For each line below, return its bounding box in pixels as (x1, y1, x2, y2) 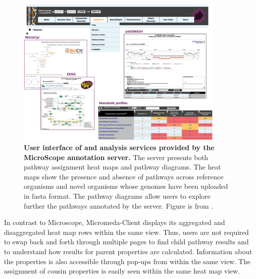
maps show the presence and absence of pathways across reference (24, 171, 224, 181)
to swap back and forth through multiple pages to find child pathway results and (4, 236, 249, 247)
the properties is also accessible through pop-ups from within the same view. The (4, 256, 251, 266)
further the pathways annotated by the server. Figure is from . (24, 200, 213, 211)
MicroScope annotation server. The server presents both (24, 152, 208, 162)
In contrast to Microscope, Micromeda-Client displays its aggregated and (4, 217, 225, 227)
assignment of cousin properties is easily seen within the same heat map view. (4, 266, 240, 276)
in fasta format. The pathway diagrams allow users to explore (24, 190, 210, 201)
